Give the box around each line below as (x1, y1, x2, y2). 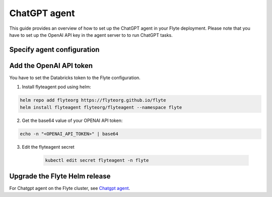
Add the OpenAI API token (9, 61, 93, 70)
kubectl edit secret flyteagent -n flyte (45, 157, 149, 163)
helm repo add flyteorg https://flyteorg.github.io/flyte (20, 97, 166, 103)
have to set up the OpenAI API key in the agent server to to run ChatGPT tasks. (9, 32, 173, 38)
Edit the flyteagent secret (22, 144, 75, 150)
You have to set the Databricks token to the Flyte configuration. (9, 75, 141, 81)
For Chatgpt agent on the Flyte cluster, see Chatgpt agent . (9, 185, 130, 191)
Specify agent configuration (9, 45, 100, 54)
